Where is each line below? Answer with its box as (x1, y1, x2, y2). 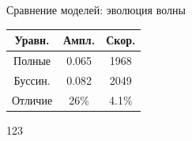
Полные (13, 51, 51, 68)
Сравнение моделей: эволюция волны (6, 2, 186, 17)
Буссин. (13, 71, 51, 88)
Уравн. (14, 32, 50, 48)
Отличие (12, 91, 53, 108)
